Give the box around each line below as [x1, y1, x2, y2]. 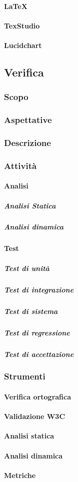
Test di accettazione [4, 348, 74, 359]
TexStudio [4, 20, 40, 30]
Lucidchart [4, 39, 42, 50]
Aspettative [4, 113, 52, 126]
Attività [4, 159, 37, 171]
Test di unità [4, 262, 49, 273]
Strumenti [4, 370, 45, 382]
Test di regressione [4, 327, 70, 337]
